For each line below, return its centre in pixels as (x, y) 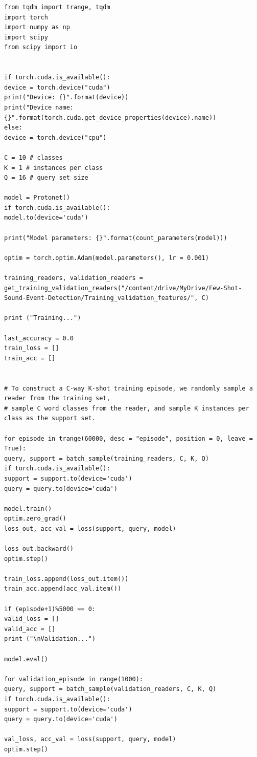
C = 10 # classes (33, 157)
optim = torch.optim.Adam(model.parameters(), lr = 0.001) (107, 258)
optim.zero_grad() (35, 519)
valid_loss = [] (32, 619)
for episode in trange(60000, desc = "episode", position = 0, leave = (128, 438)
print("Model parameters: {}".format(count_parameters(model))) (116, 238)
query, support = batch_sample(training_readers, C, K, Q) (107, 458)
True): (15, 449)
